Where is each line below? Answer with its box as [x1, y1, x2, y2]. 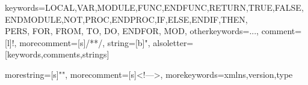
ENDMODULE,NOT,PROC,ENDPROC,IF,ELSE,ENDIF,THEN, [5, 13, 248, 25]
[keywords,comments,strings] [5, 48, 109, 60]
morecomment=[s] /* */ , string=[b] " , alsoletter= [19, 36, 194, 48]
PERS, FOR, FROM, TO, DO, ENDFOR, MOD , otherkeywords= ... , [5, 25, 259, 37]
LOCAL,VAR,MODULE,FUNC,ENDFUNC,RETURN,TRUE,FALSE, [45, 1, 304, 13]
